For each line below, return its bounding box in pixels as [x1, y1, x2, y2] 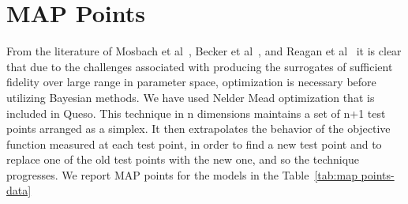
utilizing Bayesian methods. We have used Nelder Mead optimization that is [6, 89, 375, 105]
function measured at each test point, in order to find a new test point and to [6, 135, 382, 152]
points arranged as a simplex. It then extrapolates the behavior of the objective [6, 120, 391, 137]
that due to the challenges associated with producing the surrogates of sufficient [6, 58, 393, 74]
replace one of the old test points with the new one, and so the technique [6, 151, 360, 168]
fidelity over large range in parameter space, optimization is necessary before [6, 74, 376, 90]
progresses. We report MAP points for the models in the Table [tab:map [6, 166, 357, 183]
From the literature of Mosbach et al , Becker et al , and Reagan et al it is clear [6, 43, 402, 59]
